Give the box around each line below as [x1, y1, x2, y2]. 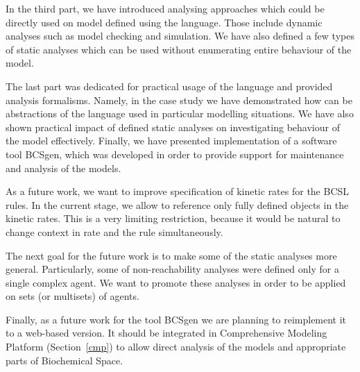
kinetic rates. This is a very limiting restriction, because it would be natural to [6, 211, 341, 226]
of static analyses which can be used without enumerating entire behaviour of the [6, 42, 352, 56]
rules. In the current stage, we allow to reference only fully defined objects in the [6, 197, 349, 212]
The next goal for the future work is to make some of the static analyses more [6, 248, 337, 262]
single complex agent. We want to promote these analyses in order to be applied [6, 275, 346, 289]
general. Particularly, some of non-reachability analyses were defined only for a [6, 262, 339, 276]
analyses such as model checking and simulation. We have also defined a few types [6, 28, 354, 43]
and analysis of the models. [6, 160, 121, 175]
